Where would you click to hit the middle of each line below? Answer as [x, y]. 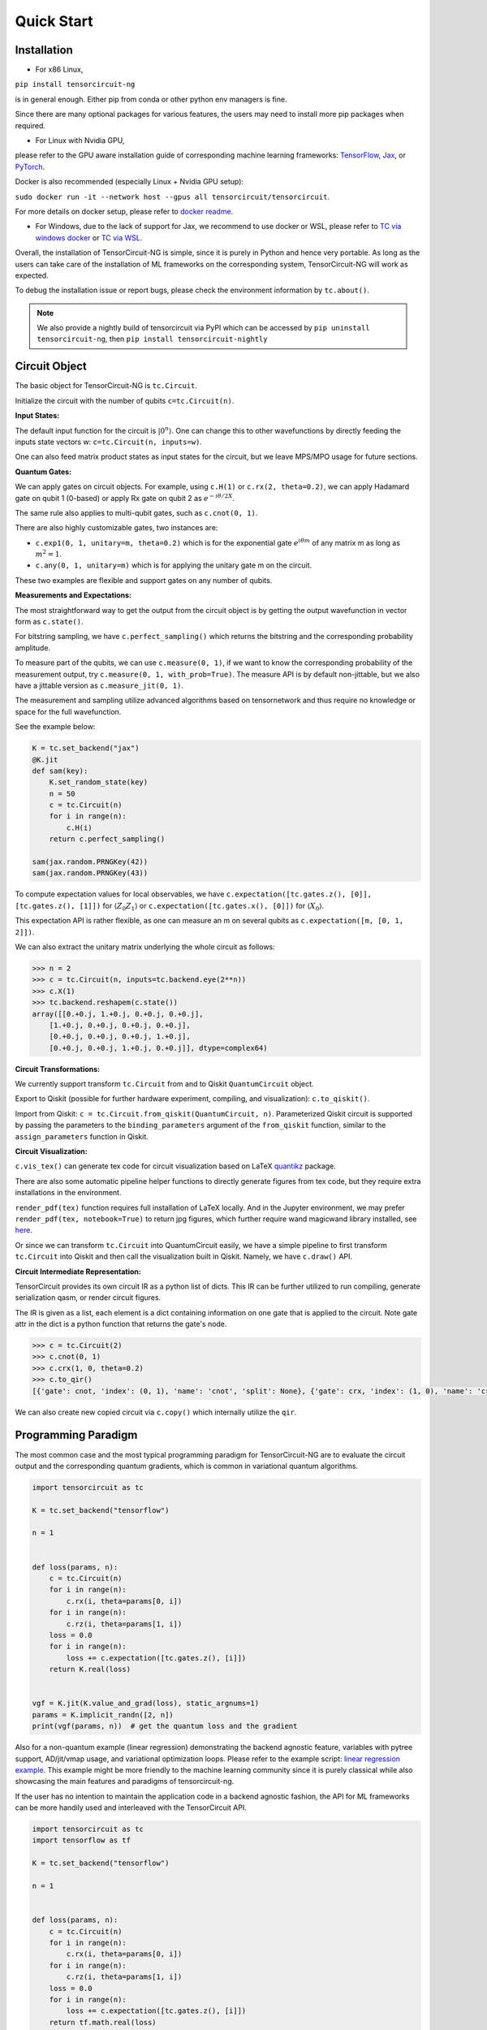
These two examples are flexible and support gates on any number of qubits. [144, 580]
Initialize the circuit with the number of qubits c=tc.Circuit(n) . [125, 400]
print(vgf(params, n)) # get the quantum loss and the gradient [165, 1726]
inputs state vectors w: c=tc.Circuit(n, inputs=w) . [109, 442]
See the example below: [55, 727]
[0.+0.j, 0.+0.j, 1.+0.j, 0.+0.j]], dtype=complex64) [158, 1048]
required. [30, 125]
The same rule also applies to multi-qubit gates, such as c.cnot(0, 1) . [136, 512]
